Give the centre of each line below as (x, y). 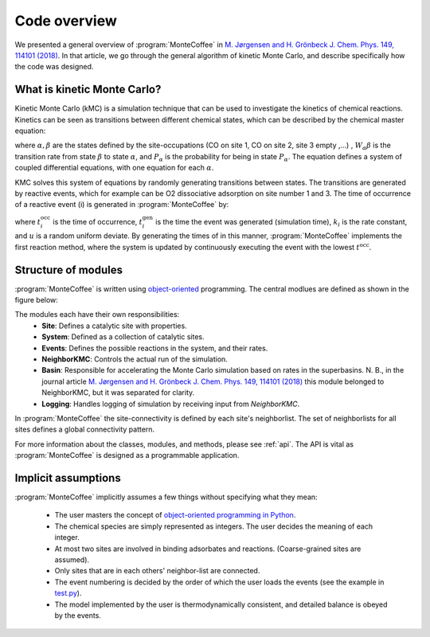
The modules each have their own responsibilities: (97, 315)
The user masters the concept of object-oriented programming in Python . (175, 515)
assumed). (72, 559)
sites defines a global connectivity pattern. (85, 429)
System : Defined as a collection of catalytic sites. (123, 337)
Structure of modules (69, 270)
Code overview (66, 21)
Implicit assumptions (68, 478)
